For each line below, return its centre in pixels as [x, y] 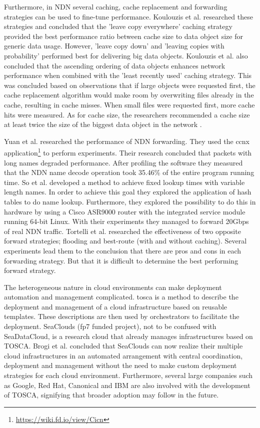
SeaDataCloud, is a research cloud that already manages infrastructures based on [128, 336]
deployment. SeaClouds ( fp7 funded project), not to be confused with [110, 326]
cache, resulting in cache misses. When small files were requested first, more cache [129, 104]
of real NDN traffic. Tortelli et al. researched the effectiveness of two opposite [122, 231]
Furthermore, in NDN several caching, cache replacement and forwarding [116, 6]
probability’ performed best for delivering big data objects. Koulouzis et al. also [126, 55]
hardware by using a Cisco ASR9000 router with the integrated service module [125, 211]
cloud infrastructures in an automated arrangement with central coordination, [123, 355]
